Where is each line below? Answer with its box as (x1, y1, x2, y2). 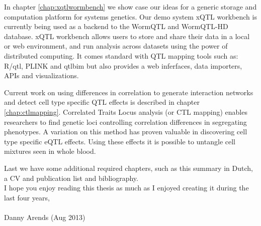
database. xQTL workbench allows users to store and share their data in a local (4, 31, 250, 41)
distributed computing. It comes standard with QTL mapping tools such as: (4, 50, 238, 61)
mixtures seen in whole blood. (4, 146, 96, 156)
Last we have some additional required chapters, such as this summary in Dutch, (4, 162, 253, 173)
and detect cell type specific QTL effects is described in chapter (4, 97, 200, 107)
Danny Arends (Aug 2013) (4, 211, 85, 222)
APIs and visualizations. (4, 70, 79, 81)
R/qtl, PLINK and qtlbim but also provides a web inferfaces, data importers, (4, 60, 242, 71)
